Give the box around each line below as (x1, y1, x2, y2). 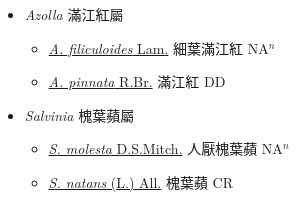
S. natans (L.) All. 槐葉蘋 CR (48, 171, 233, 192)
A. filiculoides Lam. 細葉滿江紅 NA (48, 37, 269, 58)
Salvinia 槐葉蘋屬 (24, 104, 135, 125)
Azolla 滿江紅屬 (24, 4, 124, 24)
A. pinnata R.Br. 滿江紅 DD (48, 71, 226, 92)
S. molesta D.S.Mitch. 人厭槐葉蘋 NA (48, 138, 283, 159)
